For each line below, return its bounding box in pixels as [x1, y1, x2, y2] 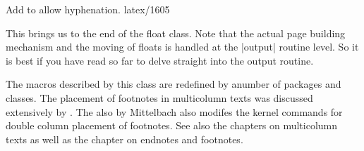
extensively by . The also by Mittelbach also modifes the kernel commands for [6, 104, 343, 119]
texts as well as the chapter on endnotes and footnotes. [6, 131, 243, 146]
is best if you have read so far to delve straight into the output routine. [6, 53, 314, 67]
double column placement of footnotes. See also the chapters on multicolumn [6, 118, 338, 133]
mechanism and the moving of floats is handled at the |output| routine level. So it [6, 39, 359, 54]
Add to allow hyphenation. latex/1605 [6, 2, 170, 16]
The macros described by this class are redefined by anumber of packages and [6, 77, 341, 91]
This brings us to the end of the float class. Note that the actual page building [6, 25, 346, 40]
